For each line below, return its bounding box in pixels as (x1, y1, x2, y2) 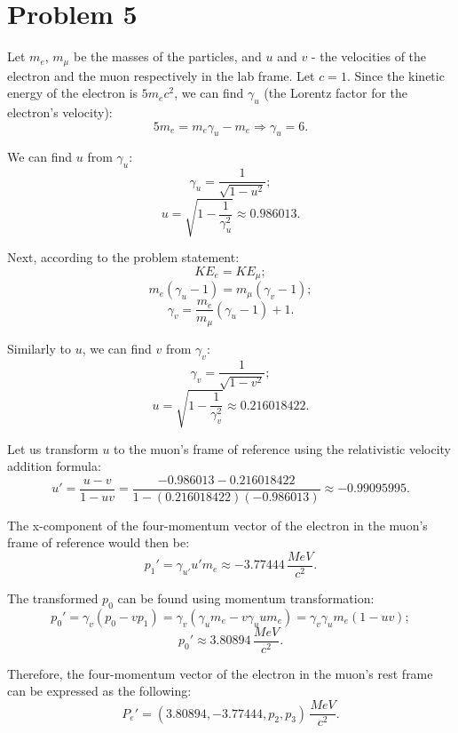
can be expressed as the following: (7, 681, 192, 700)
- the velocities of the (311, 47, 427, 66)
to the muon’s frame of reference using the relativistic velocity (114, 439, 451, 458)
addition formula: (7, 457, 101, 475)
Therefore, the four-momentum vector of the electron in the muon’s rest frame (7, 664, 433, 682)
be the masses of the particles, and (73, 47, 262, 66)
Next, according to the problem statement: (7, 248, 240, 267)
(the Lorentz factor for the (264, 84, 408, 102)
